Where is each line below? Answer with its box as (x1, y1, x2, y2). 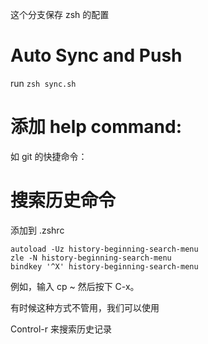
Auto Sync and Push (10, 44, 183, 67)
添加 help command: (10, 116, 183, 138)
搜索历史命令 (10, 189, 117, 212)
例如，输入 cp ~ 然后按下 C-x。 (10, 280, 140, 292)
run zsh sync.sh (10, 77, 77, 89)
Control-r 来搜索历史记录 (10, 323, 112, 335)
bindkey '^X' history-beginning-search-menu (10, 261, 199, 272)
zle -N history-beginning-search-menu (10, 253, 172, 263)
